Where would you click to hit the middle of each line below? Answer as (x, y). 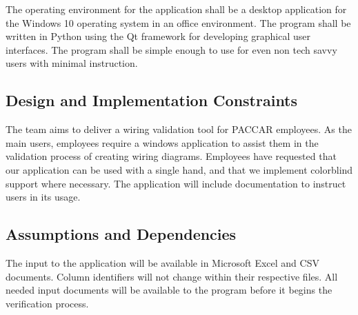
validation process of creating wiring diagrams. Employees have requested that (171, 156)
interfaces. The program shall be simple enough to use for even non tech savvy (171, 49)
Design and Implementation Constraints (152, 100)
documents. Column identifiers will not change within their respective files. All (172, 276)
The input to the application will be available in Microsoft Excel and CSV (162, 262)
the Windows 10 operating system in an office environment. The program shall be (178, 22)
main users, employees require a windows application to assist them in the (162, 142)
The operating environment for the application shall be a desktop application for (176, 9)
